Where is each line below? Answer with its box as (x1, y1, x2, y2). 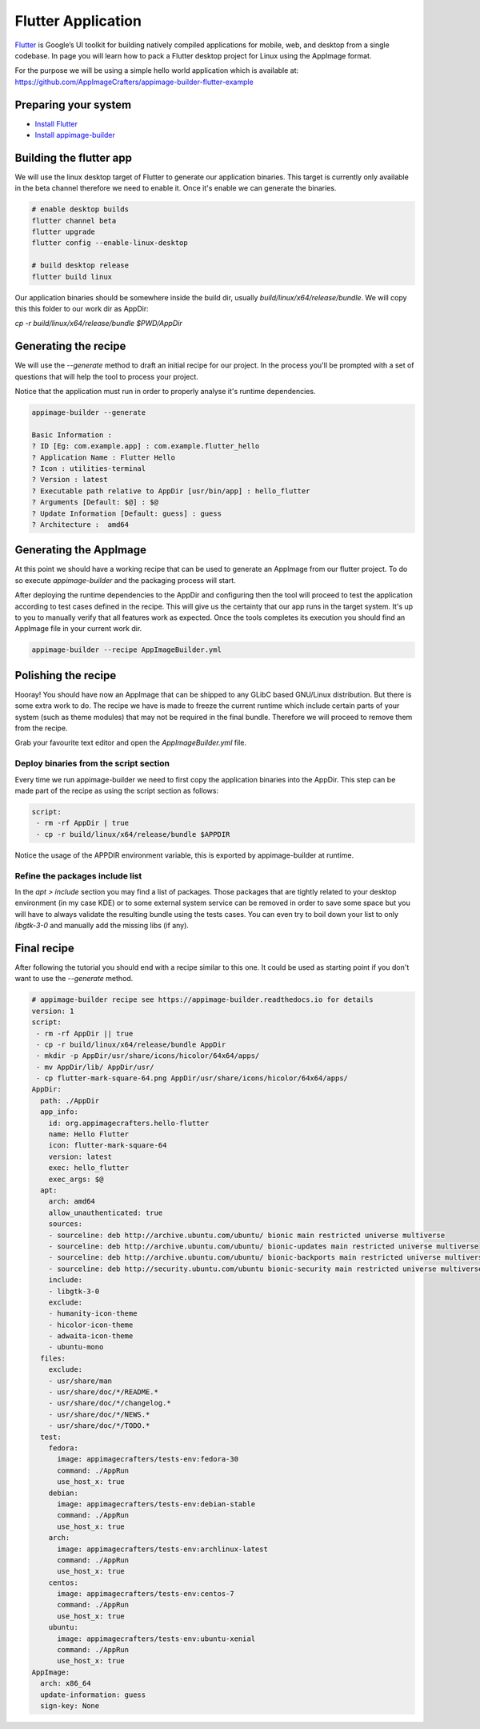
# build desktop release (31, 261, 130, 270)
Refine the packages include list (14, 870, 142, 881)
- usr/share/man (48, 1376, 112, 1385)
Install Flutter (34, 119, 78, 128)
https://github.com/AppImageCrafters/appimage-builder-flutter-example (14, 77, 254, 86)
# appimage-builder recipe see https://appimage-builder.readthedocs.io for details (31, 995, 374, 1004)
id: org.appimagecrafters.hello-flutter (48, 1118, 210, 1128)
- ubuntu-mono (48, 1342, 104, 1352)
